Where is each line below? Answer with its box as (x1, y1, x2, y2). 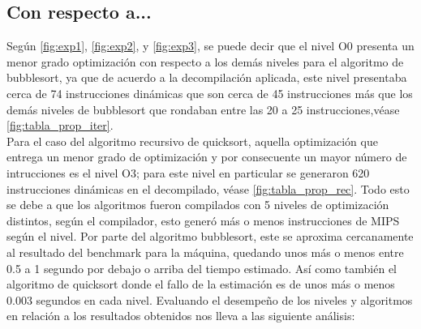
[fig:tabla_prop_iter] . (6, 117, 114, 134)
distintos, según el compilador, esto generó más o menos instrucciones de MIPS (6, 211, 400, 229)
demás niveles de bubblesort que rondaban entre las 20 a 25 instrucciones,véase (6, 100, 400, 117)
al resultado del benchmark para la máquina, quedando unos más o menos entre (6, 243, 404, 260)
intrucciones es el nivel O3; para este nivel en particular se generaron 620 (6, 164, 370, 181)
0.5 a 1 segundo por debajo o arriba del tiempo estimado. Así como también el (6, 259, 397, 276)
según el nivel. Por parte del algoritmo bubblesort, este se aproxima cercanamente (6, 228, 414, 245)
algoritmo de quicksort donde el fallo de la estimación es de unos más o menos (6, 276, 395, 293)
